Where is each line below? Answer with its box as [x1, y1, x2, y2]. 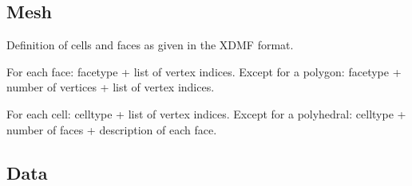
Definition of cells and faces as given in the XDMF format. [6, 37, 294, 53]
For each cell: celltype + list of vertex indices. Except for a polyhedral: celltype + [6, 105, 406, 122]
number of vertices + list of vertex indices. [6, 79, 215, 95]
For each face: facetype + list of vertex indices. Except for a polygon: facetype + [6, 63, 402, 79]
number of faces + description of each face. [6, 121, 217, 138]
